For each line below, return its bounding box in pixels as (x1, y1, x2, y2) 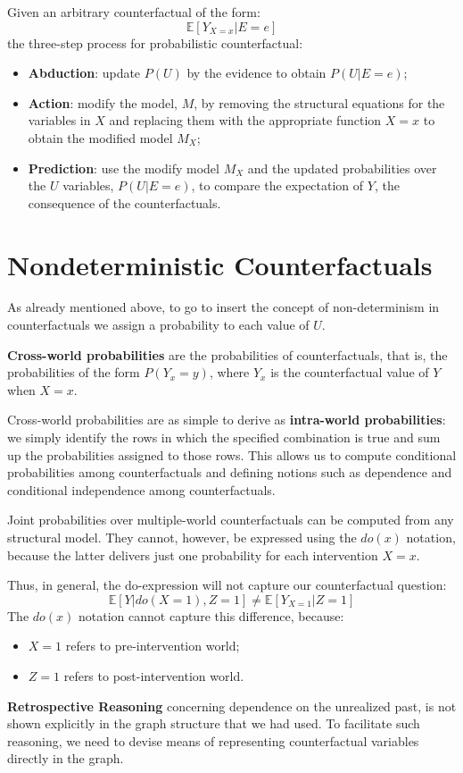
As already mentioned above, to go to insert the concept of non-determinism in (7, 298, 440, 316)
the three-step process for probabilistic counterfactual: (7, 33, 303, 52)
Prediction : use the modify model (28, 158, 219, 177)
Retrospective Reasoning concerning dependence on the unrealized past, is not (7, 696, 457, 715)
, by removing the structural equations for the (194, 93, 445, 112)
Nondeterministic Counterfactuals (7, 246, 433, 282)
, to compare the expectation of (191, 176, 364, 195)
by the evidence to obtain (186, 63, 327, 82)
